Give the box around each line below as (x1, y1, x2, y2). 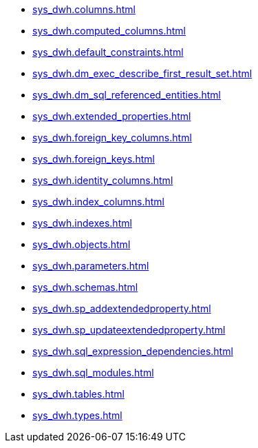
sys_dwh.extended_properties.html (32, 110, 191, 122)
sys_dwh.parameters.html (32, 260, 149, 272)
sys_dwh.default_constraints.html (32, 46, 184, 58)
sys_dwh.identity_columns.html (32, 174, 173, 186)
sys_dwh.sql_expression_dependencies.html (32, 345, 233, 357)
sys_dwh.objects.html (32, 238, 131, 250)
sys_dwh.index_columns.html (32, 196, 165, 207)
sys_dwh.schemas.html (32, 281, 138, 293)
